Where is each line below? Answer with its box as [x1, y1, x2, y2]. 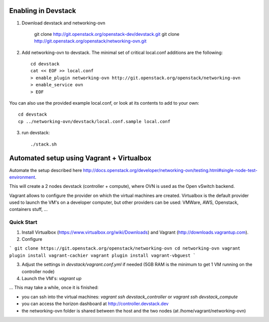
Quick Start [9, 219, 37, 226]
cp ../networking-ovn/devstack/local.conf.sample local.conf [18, 119, 170, 124]
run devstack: [21, 130, 50, 136]
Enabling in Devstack [9, 6, 76, 15]
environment [9, 174, 35, 180]
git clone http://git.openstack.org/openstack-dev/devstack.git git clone [34, 31, 179, 37]
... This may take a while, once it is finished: [9, 285, 99, 291]
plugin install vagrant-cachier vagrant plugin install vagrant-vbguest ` [9, 252, 196, 258]
